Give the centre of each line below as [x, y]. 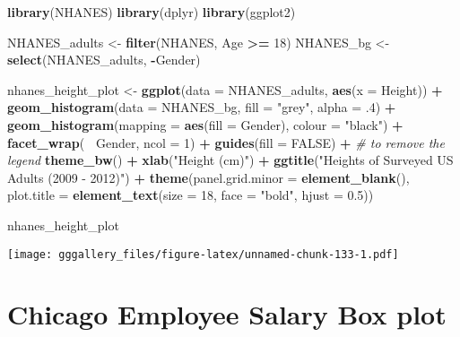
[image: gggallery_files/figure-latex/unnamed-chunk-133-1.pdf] [203, 254]
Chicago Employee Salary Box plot [227, 314]
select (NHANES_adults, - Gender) [104, 60]
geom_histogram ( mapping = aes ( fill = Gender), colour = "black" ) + [205, 124]
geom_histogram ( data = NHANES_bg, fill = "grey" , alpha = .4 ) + [202, 107]
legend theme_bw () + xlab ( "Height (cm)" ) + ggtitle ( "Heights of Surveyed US [230, 160]
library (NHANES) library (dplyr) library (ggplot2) [152, 12]
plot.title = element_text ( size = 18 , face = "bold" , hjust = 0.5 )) [191, 195]
